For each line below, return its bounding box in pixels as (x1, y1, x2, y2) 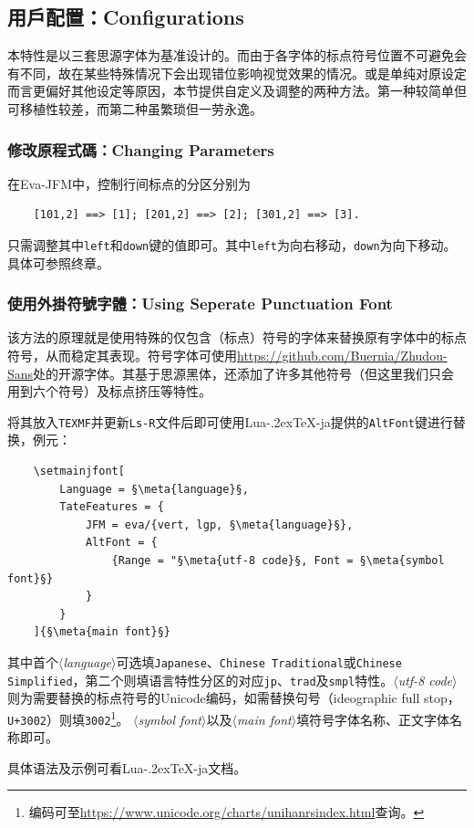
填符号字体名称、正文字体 (296, 709, 450, 728)
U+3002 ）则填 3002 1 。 (7, 707, 129, 728)
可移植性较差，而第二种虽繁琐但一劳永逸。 (7, 99, 263, 118)
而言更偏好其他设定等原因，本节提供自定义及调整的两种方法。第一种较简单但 (7, 81, 467, 100)
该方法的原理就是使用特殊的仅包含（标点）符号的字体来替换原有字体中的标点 (7, 328, 467, 347)
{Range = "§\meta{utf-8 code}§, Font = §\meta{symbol (111, 554, 445, 568)
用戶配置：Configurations (7, 3, 244, 31)
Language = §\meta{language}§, (59, 482, 249, 496)
